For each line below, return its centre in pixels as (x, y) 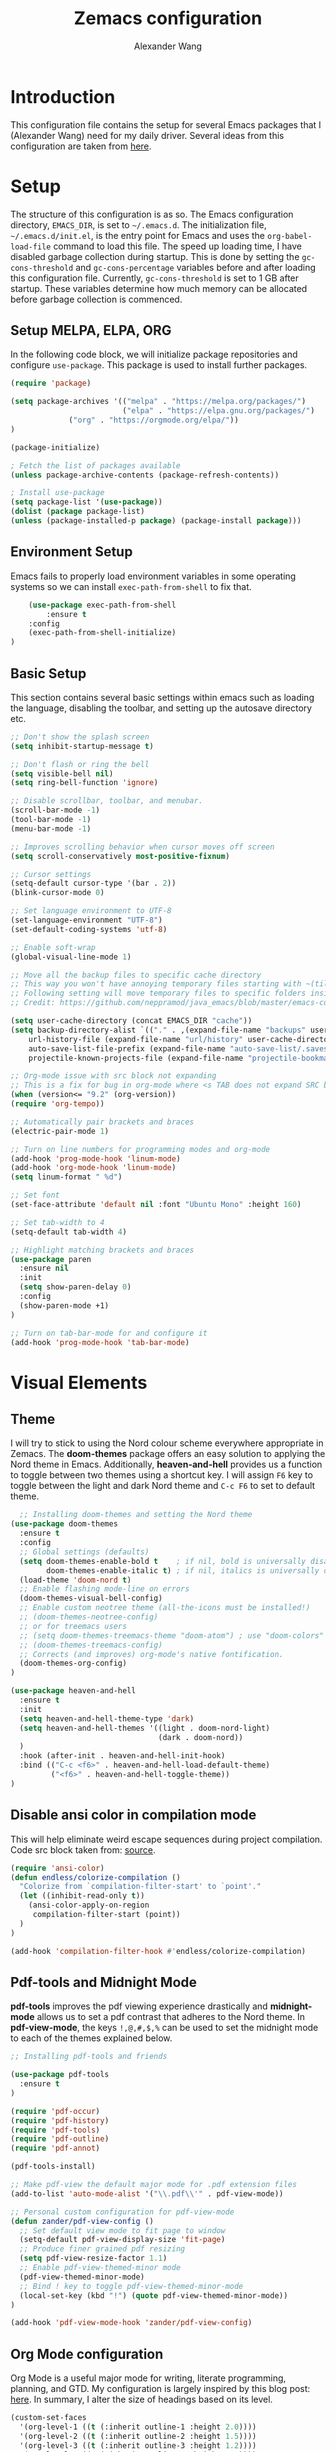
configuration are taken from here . (81, 146)
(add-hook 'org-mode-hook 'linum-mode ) (93, 1168)
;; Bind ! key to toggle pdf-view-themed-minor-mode (131, 2286)
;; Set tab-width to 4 (57, 1222)
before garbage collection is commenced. (96, 299)
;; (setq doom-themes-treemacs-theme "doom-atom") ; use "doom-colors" (172, 1635)
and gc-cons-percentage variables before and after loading (196, 267)
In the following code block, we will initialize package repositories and (154, 354)
